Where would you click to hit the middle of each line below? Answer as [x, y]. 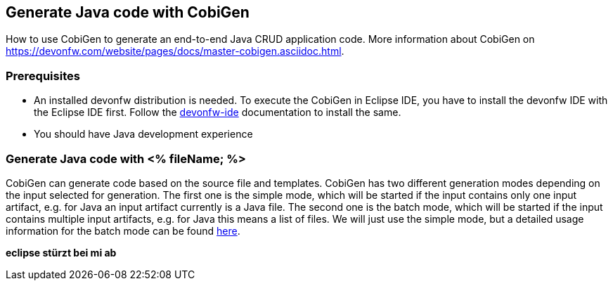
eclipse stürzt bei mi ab [61, 252]
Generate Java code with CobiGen [128, 12]
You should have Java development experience [143, 134]
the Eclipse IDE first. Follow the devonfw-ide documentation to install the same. [218, 112]
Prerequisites [43, 76]
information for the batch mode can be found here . [123, 230]
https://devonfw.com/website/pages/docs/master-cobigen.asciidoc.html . [175, 51]
